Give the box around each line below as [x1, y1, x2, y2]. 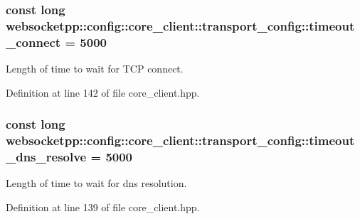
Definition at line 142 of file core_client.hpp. [6, 85, 200, 100]
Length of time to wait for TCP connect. [6, 61, 184, 76]
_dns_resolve [6, 148, 87, 166]
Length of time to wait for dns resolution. [6, 176, 187, 191]
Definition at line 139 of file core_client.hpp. [6, 199, 200, 214]
